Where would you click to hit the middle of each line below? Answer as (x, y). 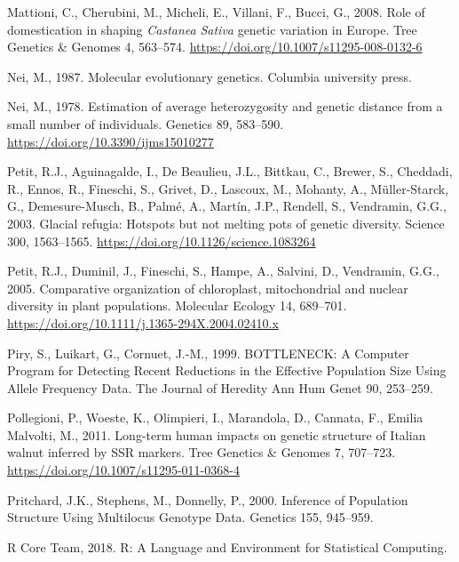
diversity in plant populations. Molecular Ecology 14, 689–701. (177, 305)
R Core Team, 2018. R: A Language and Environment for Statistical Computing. (227, 546)
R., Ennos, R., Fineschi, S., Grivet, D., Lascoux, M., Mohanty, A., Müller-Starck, (228, 188)
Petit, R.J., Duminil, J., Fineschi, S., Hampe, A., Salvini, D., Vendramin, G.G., (223, 271)
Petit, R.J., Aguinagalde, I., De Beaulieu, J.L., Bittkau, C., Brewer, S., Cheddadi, (230, 171)
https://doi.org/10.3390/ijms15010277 (111, 141)
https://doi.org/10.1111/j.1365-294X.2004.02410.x (143, 322)
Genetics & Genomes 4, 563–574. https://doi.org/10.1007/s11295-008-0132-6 (215, 47)
